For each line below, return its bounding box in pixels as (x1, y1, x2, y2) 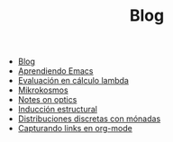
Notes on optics (17, 94, 77, 105)
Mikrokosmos (17, 84, 69, 95)
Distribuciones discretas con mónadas (17, 113, 161, 124)
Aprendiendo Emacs (17, 66, 94, 76)
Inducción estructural (17, 104, 97, 115)
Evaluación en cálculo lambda (17, 75, 129, 86)
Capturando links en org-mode (17, 123, 132, 134)
